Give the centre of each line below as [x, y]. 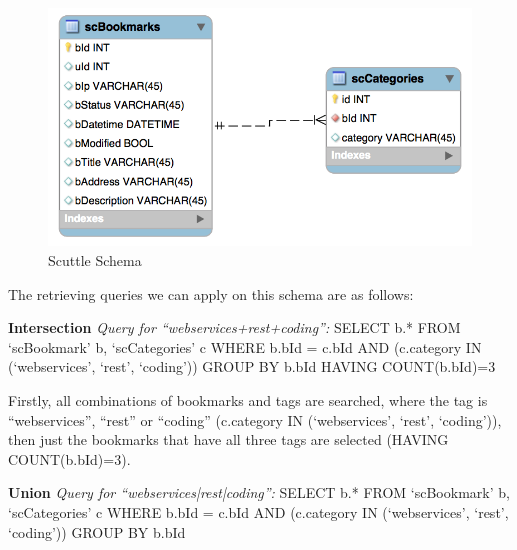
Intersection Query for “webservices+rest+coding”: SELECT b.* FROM [234, 327]
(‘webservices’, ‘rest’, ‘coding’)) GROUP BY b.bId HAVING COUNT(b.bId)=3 [252, 366]
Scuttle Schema [95, 260]
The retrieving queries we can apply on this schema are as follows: [211, 293]
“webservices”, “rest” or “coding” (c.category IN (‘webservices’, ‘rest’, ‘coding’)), [255, 419]
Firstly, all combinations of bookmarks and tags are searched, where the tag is [248, 400]
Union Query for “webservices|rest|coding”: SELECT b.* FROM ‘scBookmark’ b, [259, 492]
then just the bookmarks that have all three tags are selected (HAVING [228, 439]
